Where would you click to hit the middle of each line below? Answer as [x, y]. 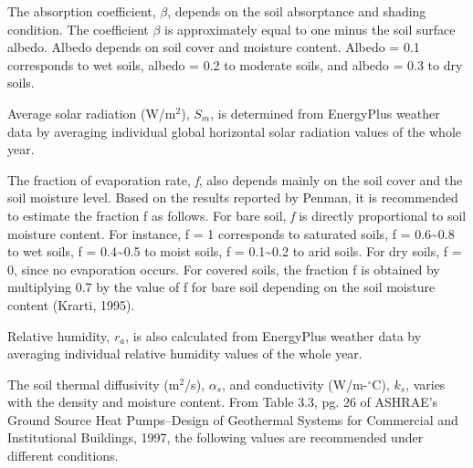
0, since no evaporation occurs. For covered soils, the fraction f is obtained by [224, 269]
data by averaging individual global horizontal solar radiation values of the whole [234, 131]
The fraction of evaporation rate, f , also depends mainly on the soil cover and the [235, 179]
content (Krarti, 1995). [71, 304]
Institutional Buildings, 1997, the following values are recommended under [215, 437]
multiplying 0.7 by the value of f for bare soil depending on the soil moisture [221, 287]
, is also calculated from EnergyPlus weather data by [273, 335]
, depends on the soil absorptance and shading [297, 11]
